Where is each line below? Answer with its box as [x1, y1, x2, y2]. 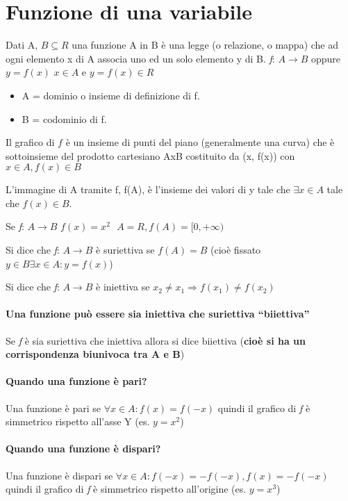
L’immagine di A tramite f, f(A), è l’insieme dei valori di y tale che [6, 182, 290, 197]
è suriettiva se [96, 243, 155, 257]
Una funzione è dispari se [6, 468, 113, 482]
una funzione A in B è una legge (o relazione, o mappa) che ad [72, 38, 339, 52]
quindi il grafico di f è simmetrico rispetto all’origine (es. [6, 482, 247, 496]
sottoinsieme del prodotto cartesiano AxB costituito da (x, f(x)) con [6, 148, 295, 163]
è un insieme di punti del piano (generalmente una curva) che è [65, 135, 335, 149]
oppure [310, 51, 341, 65]
